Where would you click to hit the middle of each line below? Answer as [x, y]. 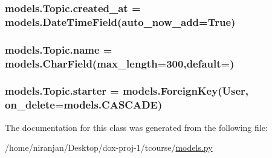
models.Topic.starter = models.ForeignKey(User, [127, 91]
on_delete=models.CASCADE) [84, 105]
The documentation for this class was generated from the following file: [136, 127]
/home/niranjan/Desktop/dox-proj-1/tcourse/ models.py [109, 147]
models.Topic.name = [59, 49]
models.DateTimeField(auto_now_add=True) [120, 21]
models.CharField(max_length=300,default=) [120, 63]
